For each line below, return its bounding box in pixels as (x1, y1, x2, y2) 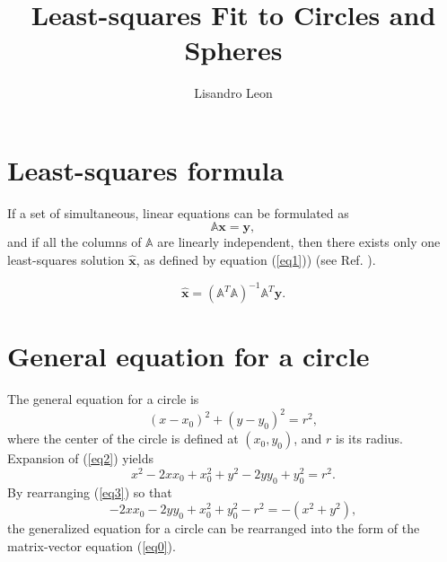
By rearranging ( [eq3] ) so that (7, 482, 172, 501)
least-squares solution (7, 250, 125, 269)
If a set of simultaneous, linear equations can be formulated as (7, 203, 349, 222)
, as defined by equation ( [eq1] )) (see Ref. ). (136, 250, 376, 269)
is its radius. (336, 429, 403, 448)
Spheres (184, 31, 283, 68)
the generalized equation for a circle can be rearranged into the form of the (7, 519, 420, 538)
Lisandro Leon (194, 83, 273, 102)
